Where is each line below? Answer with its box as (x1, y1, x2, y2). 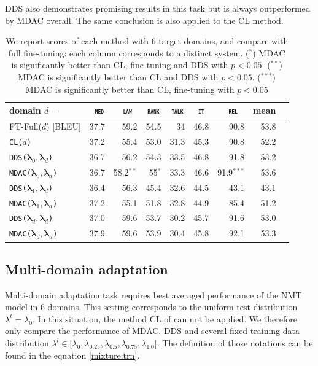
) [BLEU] (46, 120, 81, 133)
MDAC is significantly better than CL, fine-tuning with (25, 82, 235, 95)
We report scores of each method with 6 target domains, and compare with (6, 34, 289, 47)
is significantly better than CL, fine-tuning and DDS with (11, 58, 228, 71)
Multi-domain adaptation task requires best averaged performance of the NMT (5, 288, 302, 301)
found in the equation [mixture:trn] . (5, 348, 140, 361)
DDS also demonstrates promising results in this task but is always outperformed (5, 2, 311, 14)
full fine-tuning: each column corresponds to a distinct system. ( (8, 46, 249, 59)
